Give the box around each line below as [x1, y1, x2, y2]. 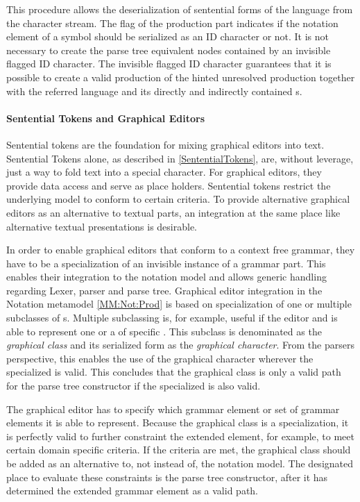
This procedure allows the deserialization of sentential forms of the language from [6, 2, 353, 16]
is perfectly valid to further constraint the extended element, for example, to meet [6, 428, 354, 443]
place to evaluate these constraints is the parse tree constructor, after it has [6, 469, 328, 484]
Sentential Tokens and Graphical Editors [6, 110, 205, 125]
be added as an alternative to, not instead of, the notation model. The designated [6, 456, 354, 471]
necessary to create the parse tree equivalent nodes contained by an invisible [6, 42, 331, 57]
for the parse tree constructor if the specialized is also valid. [6, 378, 261, 393]
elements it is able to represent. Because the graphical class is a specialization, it [6, 415, 349, 430]
